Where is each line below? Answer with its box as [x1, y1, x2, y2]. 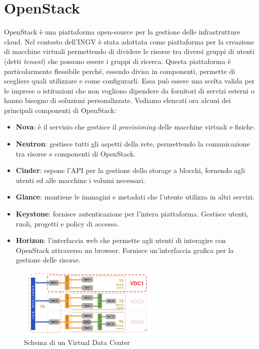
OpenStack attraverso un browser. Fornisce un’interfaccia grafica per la [15, 244, 234, 255]
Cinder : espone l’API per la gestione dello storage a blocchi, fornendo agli [15, 165, 245, 175]
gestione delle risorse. [15, 254, 81, 265]
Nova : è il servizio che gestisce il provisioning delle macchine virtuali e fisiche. [15, 121, 255, 132]
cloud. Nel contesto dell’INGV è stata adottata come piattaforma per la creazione [4, 36, 254, 46]
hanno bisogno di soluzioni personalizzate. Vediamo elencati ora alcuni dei [4, 95, 231, 105]
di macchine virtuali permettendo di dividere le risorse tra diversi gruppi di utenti [4, 46, 255, 56]
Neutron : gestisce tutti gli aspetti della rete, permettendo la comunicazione [15, 138, 250, 149]
